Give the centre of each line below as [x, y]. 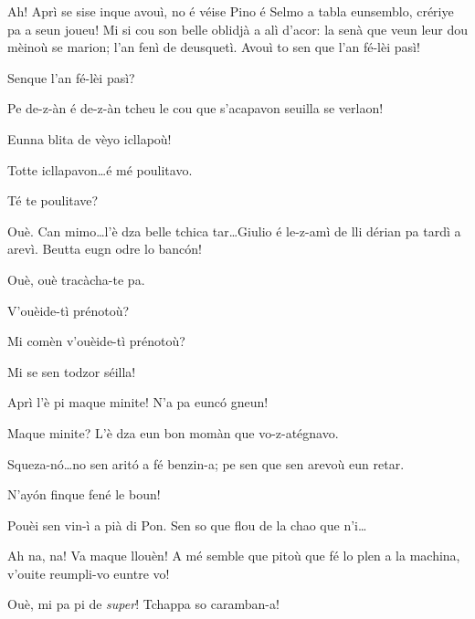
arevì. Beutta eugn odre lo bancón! [105, 249]
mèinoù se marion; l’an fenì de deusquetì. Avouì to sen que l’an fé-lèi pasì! [214, 47]
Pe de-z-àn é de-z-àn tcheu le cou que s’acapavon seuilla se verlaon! [195, 108]
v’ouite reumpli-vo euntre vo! [89, 573]
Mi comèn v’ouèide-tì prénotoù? [96, 341]
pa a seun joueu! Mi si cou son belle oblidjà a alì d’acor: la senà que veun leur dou [238, 29]
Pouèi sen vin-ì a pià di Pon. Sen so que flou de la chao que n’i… [187, 525]
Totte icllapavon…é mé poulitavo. [100, 169]
